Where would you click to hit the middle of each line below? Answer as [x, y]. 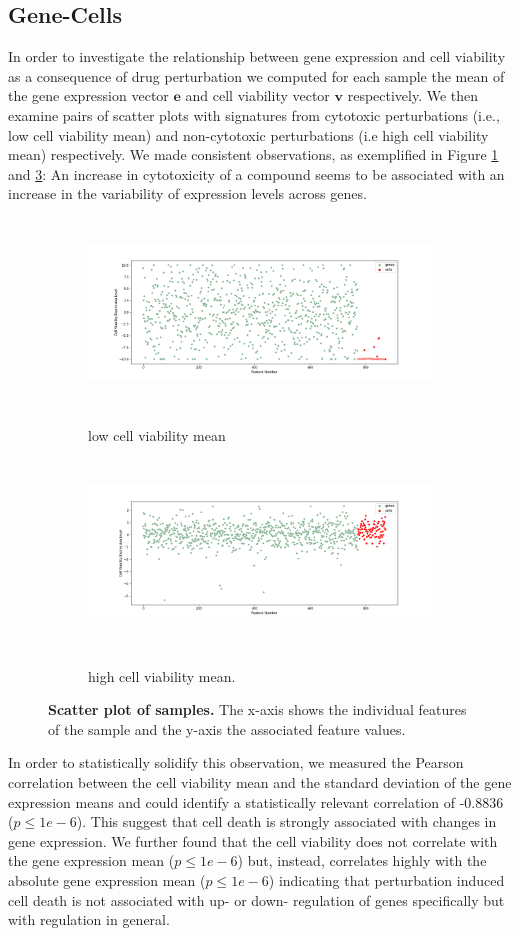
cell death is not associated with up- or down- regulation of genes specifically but [256, 899]
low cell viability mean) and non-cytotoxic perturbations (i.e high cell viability [248, 134]
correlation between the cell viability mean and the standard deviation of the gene [260, 782]
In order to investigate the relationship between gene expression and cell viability [257, 56]
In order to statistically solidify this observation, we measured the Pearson [236, 762]
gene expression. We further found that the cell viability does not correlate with [253, 840]
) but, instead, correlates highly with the [362, 860]
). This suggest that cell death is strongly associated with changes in [286, 821]
